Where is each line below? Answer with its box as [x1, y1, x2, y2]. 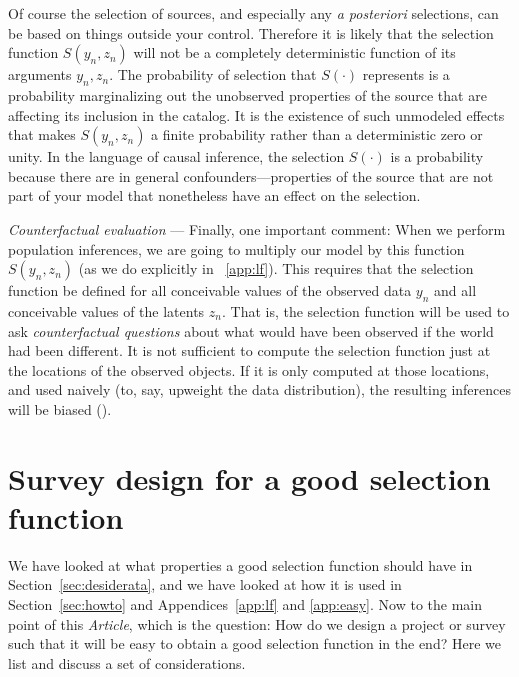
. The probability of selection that [109, 64, 317, 85]
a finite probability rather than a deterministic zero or [151, 124, 483, 145]
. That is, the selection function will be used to [221, 300, 510, 321]
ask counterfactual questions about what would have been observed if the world [8, 320, 494, 341]
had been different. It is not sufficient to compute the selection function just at [8, 340, 491, 361]
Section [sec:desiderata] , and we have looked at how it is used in [8, 574, 402, 595]
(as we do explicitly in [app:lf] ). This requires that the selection [78, 258, 474, 279]
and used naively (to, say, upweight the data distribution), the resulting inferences [8, 379, 511, 400]
